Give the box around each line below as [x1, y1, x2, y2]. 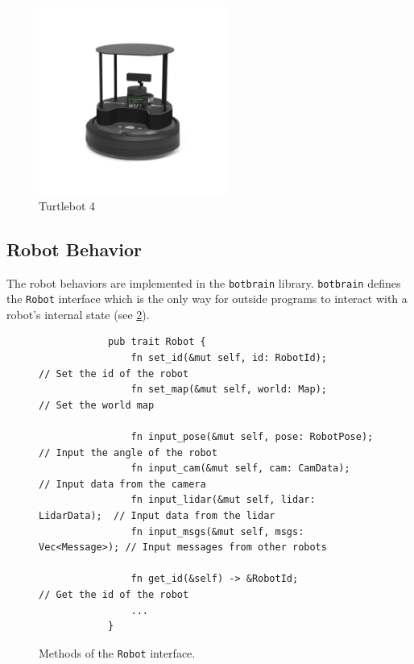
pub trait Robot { [107, 336, 206, 348]
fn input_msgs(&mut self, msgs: [130, 525, 304, 537]
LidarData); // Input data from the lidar [39, 510, 275, 522]
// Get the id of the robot [39, 588, 189, 600]
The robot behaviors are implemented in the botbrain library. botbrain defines [6, 274, 401, 291]
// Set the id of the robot [39, 367, 189, 380]
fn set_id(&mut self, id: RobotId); [130, 352, 327, 364]
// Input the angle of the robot [39, 446, 217, 459]
